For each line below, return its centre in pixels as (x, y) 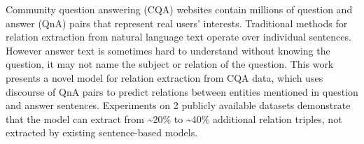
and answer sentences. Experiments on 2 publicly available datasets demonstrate (178, 105)
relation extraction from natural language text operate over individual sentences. (178, 37)
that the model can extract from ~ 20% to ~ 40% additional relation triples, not (174, 118)
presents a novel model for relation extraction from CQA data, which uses (164, 77)
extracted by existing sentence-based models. (102, 132)
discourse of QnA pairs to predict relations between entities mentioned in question (182, 91)
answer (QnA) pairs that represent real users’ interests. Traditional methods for (177, 23)
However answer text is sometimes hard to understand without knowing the (168, 50)
